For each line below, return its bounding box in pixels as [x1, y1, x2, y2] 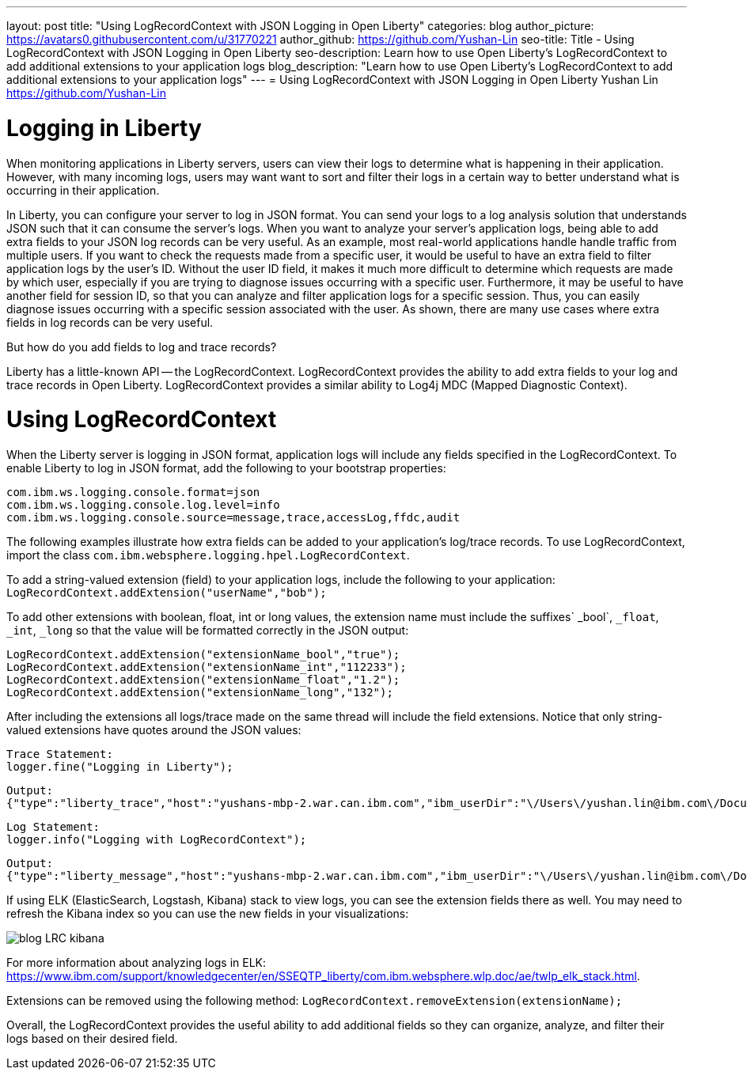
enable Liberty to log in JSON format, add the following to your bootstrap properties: [6, 461, 446, 475]
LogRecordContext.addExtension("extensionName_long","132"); [6, 686, 393, 699]
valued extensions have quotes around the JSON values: [6, 723, 301, 737]
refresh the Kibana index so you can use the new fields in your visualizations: [6, 907, 409, 920]
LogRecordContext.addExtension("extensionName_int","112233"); [6, 661, 407, 673]
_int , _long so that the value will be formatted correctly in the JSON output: [6, 623, 409, 637]
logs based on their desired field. [6, 1032, 178, 1045]
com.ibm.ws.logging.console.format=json [6, 486, 260, 498]
